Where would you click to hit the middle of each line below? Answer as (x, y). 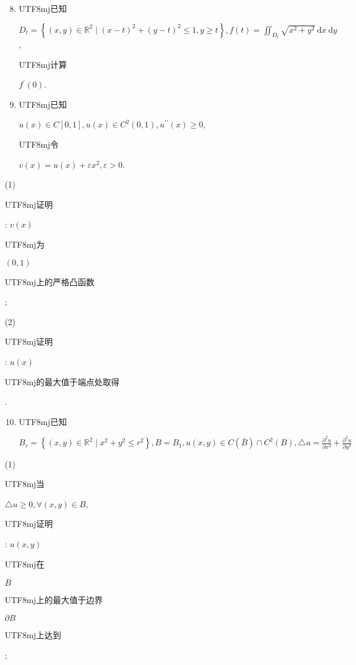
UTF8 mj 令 (39, 144)
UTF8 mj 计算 (43, 64)
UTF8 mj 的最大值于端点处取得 (62, 381)
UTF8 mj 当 (25, 484)
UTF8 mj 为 (25, 244)
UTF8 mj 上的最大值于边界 (54, 600)
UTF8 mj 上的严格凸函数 (50, 281)
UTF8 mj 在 (25, 563)
